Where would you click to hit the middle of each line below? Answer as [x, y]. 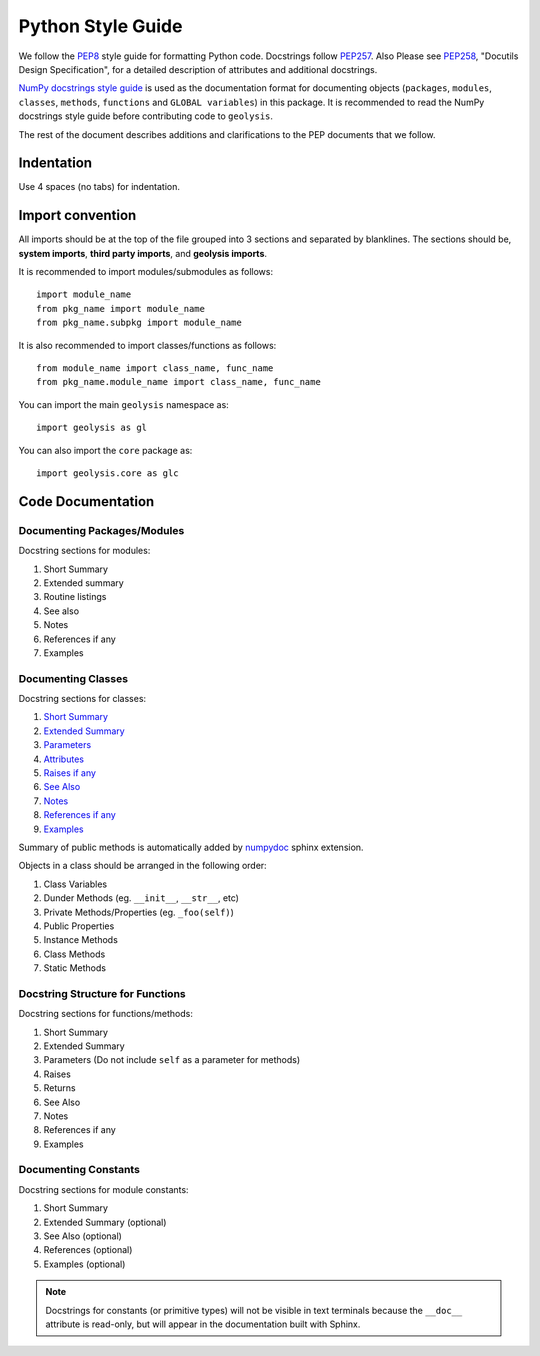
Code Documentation [86, 501]
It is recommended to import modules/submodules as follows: [146, 272]
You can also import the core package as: [105, 450]
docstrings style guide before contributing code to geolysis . [146, 116]
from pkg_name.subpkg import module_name [139, 323]
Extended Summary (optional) [105, 1222]
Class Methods [74, 954]
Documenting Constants [79, 1170]
